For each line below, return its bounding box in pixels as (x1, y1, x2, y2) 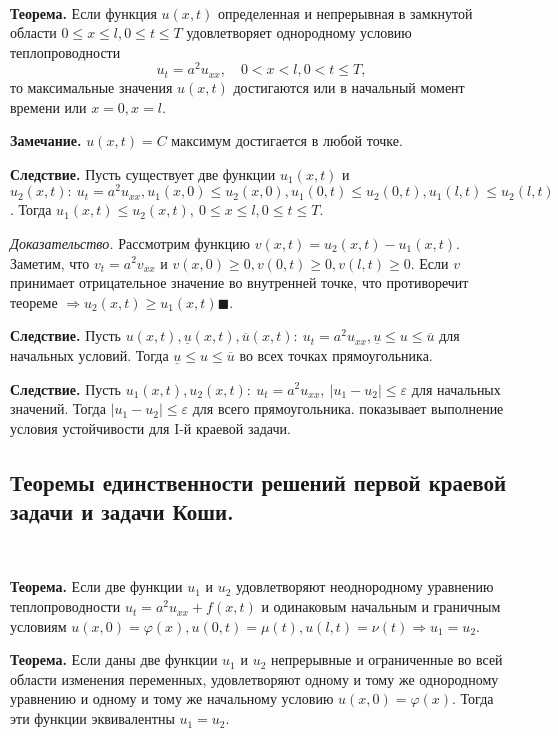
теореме (10, 291, 58, 312)
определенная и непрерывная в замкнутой (218, 2, 473, 23)
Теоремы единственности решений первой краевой (10, 466, 507, 497)
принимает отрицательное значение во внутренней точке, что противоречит (10, 272, 469, 293)
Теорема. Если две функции (10, 576, 183, 597)
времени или (10, 96, 87, 117)
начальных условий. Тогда (10, 344, 169, 365)
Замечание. (10, 130, 82, 151)
